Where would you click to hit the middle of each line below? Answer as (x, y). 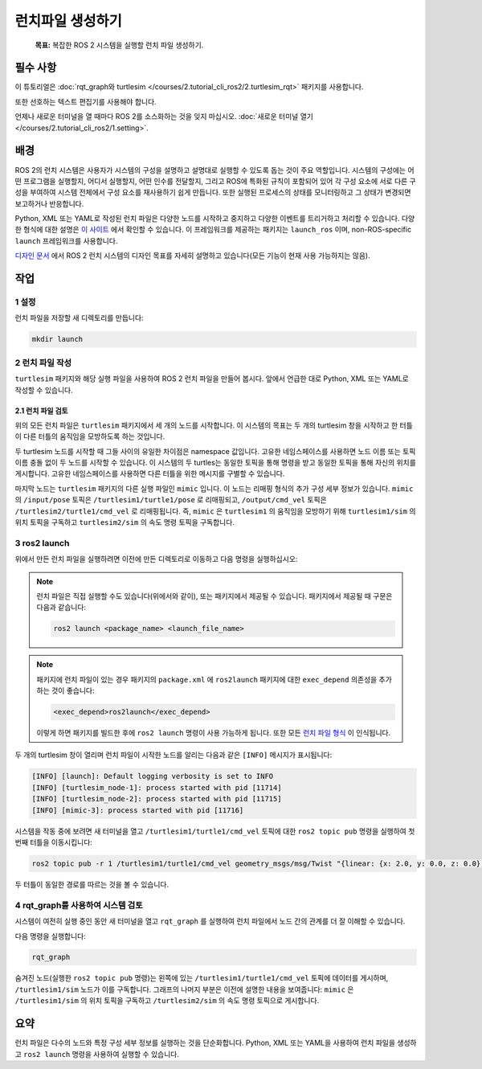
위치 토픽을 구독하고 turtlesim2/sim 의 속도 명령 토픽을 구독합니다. (125, 522)
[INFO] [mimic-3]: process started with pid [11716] (138, 810)
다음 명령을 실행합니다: (50, 936)
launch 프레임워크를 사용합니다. (66, 240)
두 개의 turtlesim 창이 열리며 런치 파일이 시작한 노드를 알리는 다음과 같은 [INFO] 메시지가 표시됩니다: (174, 755)
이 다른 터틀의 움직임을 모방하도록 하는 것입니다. (90, 436)
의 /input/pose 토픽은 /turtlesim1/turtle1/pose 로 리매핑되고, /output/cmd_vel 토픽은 (171, 500)
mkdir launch (57, 339)
